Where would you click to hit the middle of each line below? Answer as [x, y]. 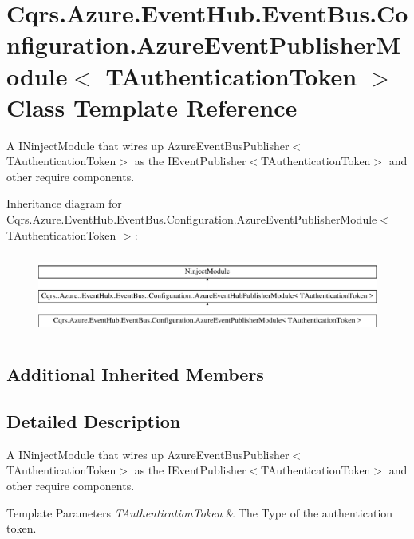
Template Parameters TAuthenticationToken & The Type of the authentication [200, 512]
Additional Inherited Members [135, 374]
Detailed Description [94, 420]
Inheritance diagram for [64, 203]
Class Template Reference [152, 107]
